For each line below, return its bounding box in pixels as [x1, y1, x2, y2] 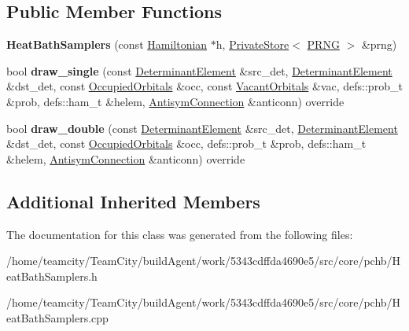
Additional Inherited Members [6, 189, 260, 213]
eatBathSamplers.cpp [6, 309, 109, 325]
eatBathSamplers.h [6, 267, 98, 284]
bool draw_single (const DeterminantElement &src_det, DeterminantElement [6, 62, 392, 79]
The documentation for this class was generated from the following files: [6, 226, 353, 242]
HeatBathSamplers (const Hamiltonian [6, 36, 208, 53]
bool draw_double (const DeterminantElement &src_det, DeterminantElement [6, 120, 398, 136]
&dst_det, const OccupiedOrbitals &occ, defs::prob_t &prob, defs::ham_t [6, 135, 367, 152]
